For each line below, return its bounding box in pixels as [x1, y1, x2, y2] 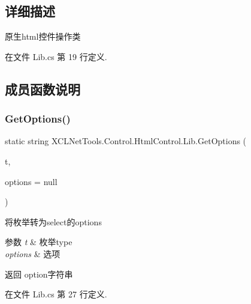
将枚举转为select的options [5, 215, 102, 228]
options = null [5, 175, 58, 187]
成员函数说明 [5, 79, 80, 98]
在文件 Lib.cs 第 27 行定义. [5, 288, 107, 300]
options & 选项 [5, 247, 61, 260]
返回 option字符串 [5, 267, 73, 280]
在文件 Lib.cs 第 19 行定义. [5, 50, 107, 62]
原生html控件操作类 [5, 30, 81, 43]
